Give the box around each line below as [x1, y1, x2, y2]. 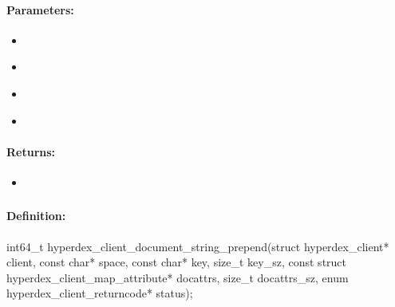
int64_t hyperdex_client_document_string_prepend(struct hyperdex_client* [6, 238, 389, 254]
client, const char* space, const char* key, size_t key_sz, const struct [6, 254, 347, 270]
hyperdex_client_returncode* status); [6, 285, 193, 301]
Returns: [6, 143, 56, 159]
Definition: [6, 207, 66, 224]
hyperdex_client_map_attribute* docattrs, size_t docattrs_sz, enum [6, 269, 349, 285]
